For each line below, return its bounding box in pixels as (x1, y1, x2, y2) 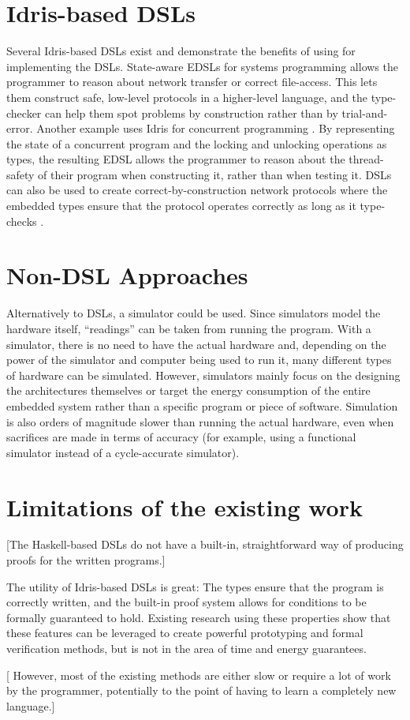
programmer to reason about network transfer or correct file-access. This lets (6, 73, 378, 90)
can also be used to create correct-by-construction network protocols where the (6, 182, 388, 198)
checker (6, 104, 42, 121)
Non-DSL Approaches (6, 259, 248, 291)
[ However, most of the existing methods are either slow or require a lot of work (6, 666, 391, 683)
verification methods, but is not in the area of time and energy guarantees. (6, 640, 367, 656)
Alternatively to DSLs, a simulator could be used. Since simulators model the (6, 305, 381, 321)
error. (6, 120, 33, 137)
